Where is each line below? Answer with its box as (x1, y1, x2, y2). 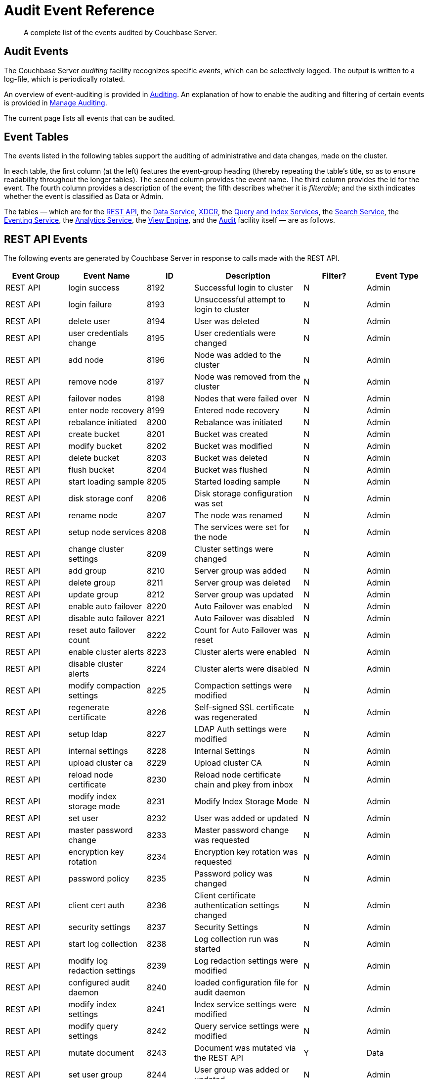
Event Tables (4, 131, 69, 144)
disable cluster (68, 659, 123, 669)
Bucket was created (194, 429, 268, 440)
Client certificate (194, 890, 256, 901)
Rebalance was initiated (194, 417, 283, 428)
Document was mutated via (194, 1043, 296, 1053)
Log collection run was (194, 934, 279, 944)
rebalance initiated (68, 417, 137, 428)
